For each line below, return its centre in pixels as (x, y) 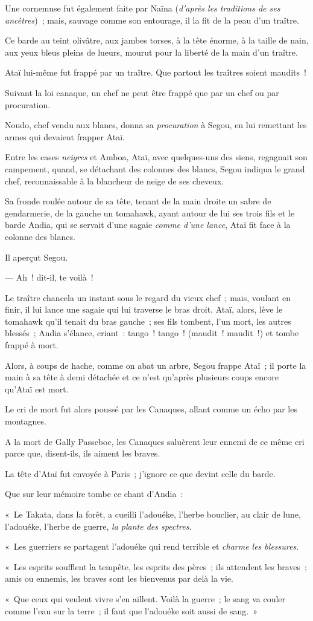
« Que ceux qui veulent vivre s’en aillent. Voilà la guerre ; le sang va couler (145, 598)
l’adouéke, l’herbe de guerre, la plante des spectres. (98, 526)
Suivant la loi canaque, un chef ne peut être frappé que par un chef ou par (142, 92)
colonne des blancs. (40, 236)
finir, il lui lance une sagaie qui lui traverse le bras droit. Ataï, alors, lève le (144, 309)
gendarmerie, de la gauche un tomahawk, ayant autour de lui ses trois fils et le (150, 213)
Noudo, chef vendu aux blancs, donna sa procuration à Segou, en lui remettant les (156, 125)
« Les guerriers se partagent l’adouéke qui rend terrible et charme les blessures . (152, 546)
